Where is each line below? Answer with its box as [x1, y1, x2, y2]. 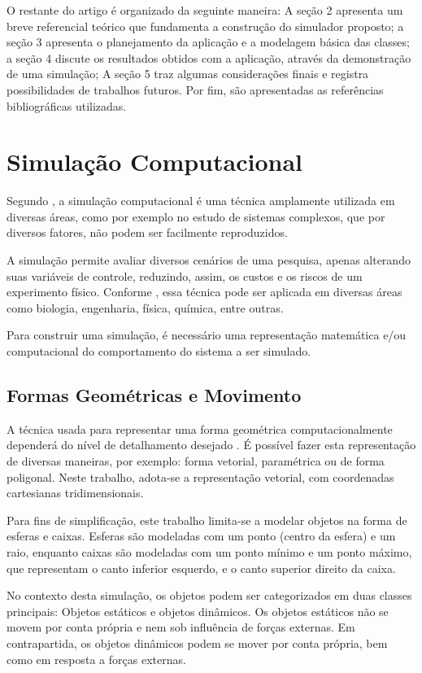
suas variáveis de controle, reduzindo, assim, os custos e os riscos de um [7, 267, 363, 284]
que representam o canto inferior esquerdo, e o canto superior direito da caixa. [7, 559, 396, 576]
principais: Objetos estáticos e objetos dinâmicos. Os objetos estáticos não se [7, 602, 389, 619]
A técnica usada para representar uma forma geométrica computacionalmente [7, 420, 393, 437]
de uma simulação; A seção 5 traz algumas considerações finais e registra [7, 65, 369, 82]
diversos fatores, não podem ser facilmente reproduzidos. [7, 224, 288, 241]
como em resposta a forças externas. [7, 650, 186, 667]
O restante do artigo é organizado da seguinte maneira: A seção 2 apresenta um [7, 2, 403, 18]
